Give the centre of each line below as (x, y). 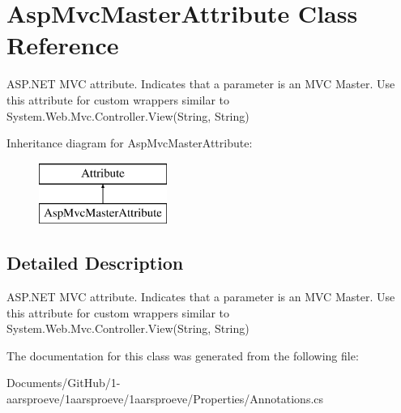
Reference (63, 45)
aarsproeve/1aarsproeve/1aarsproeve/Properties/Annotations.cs (165, 399)
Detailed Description (95, 263)
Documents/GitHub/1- (64, 383)
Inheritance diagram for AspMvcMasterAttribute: (130, 143)
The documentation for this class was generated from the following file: (183, 355)
